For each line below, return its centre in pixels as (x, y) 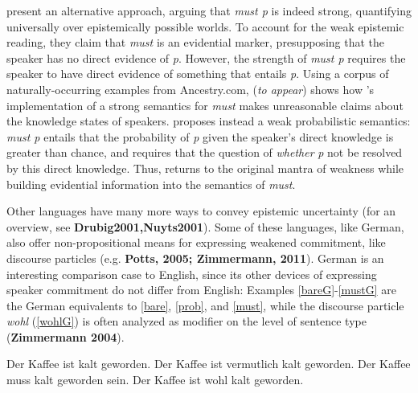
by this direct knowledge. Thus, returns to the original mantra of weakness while (205, 168)
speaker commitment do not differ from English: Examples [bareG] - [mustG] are (201, 290)
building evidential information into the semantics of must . (151, 184)
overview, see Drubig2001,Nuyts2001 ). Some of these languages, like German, (205, 226)
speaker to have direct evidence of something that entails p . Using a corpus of (198, 74)
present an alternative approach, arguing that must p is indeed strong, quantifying (209, 10)
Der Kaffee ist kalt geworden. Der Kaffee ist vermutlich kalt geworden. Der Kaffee (209, 364)
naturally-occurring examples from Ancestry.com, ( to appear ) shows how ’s (191, 89)
